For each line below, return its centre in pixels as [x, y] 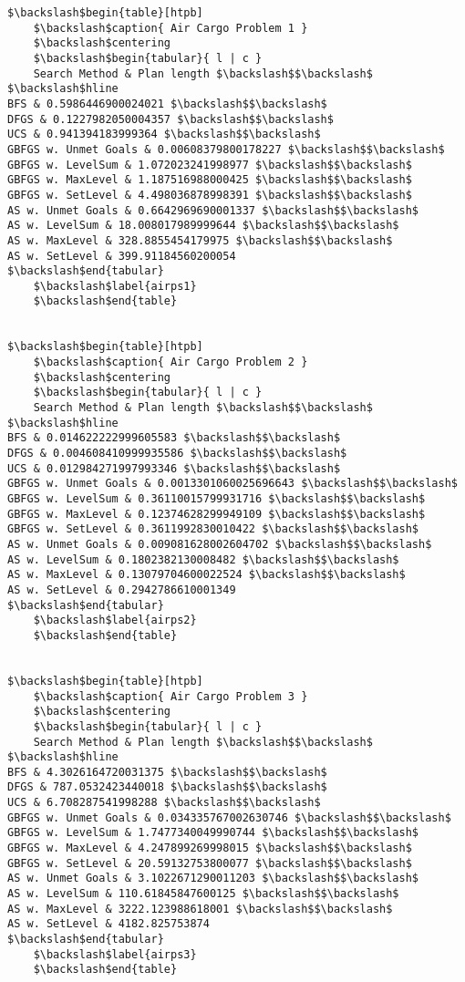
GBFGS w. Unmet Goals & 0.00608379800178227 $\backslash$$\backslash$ [226, 149]
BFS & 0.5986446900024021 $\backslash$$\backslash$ [167, 103]
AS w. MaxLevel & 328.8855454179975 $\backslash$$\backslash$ [200, 240]
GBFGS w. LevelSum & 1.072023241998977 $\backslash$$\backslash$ [210, 165]
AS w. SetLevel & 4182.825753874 [108, 924]
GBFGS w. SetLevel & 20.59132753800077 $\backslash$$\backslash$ [210, 863]
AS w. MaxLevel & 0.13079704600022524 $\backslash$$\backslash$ [207, 575]
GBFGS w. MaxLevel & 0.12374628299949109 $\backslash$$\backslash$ [217, 514]
